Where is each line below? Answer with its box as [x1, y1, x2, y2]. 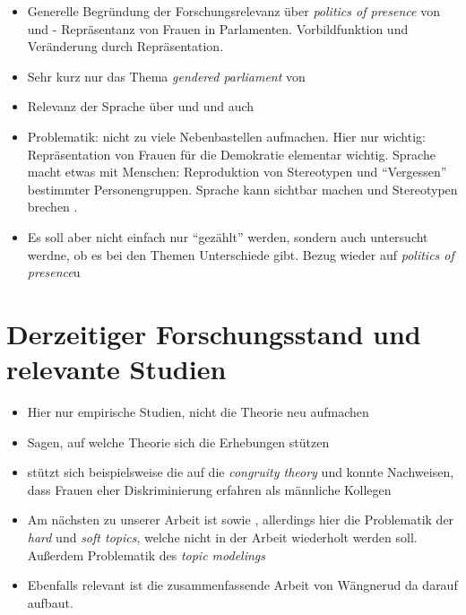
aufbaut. [27, 593, 73, 611]
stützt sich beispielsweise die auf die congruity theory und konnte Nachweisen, [27, 463, 454, 481]
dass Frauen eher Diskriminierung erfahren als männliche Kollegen [27, 480, 392, 498]
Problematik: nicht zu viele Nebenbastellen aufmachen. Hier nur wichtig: [27, 126, 426, 145]
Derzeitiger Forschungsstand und [6, 315, 421, 351]
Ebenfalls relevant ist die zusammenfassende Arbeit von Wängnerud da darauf [27, 576, 458, 594]
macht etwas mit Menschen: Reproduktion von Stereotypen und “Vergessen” [27, 162, 447, 181]
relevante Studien [6, 351, 227, 387]
